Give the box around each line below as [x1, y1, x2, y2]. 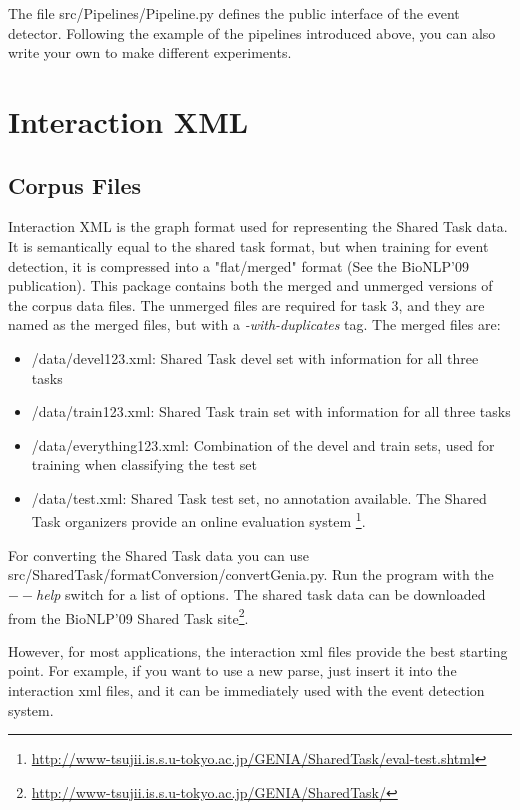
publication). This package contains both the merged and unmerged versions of [8, 275, 493, 296]
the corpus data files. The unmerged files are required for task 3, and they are [8, 294, 485, 315]
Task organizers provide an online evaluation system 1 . [31, 508, 366, 532]
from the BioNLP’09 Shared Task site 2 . [8, 604, 249, 628]
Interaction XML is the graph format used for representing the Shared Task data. [8, 216, 508, 237]
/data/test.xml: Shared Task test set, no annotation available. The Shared [31, 487, 487, 508]
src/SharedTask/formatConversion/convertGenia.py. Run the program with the [8, 564, 494, 585]
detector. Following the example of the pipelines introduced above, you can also [8, 22, 496, 43]
